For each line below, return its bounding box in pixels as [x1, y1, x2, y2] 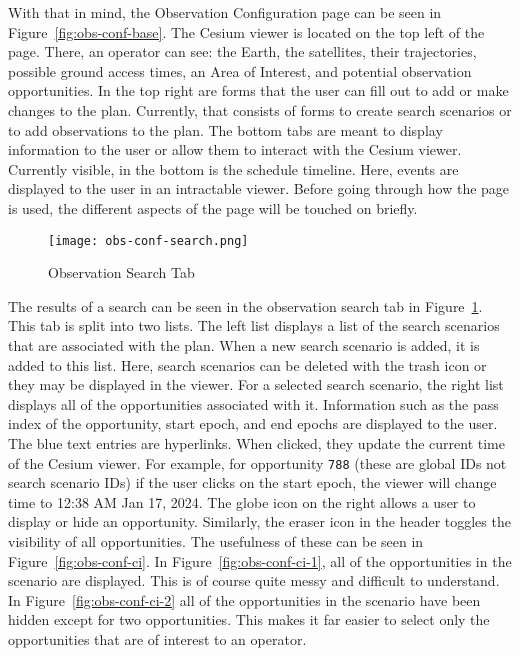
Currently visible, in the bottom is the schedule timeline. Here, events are [8, 158, 459, 179]
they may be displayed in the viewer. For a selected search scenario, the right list [8, 374, 504, 395]
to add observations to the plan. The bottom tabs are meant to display [8, 119, 443, 140]
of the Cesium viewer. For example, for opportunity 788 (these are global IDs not [8, 452, 507, 473]
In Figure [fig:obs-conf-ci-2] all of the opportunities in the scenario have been [8, 589, 481, 610]
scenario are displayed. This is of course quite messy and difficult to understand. [8, 570, 500, 591]
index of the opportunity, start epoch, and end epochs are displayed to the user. [8, 413, 498, 434]
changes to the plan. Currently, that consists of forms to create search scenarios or [8, 99, 512, 120]
